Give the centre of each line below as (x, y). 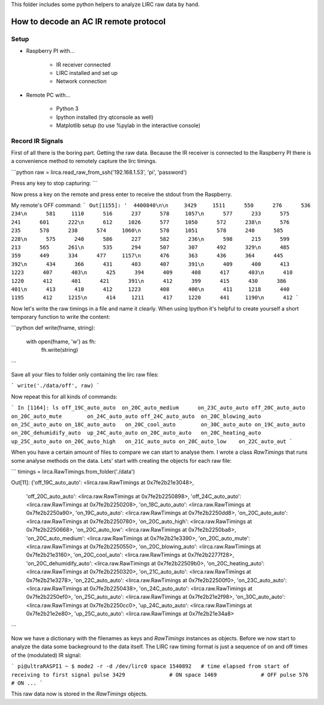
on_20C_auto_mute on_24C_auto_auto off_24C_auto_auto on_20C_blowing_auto (136, 416)
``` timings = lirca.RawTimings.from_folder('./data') (73, 471)
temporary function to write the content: (61, 317)
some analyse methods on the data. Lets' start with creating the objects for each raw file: (121, 460)
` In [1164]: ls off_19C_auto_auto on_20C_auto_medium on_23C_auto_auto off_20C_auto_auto (158, 408)
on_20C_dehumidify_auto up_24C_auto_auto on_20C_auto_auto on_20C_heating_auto (136, 433)
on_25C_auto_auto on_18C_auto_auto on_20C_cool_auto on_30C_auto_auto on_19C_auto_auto (158, 424)
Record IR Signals (37, 141)
